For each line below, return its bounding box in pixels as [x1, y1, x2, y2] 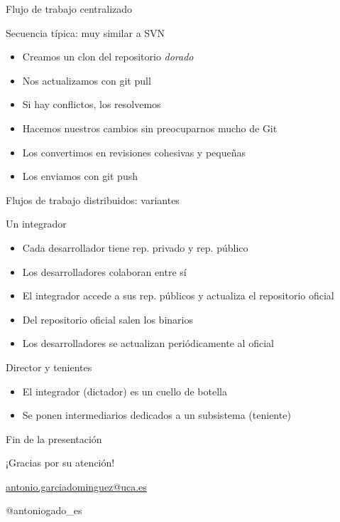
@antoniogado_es [6, 503, 82, 518]
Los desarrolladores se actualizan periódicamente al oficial [22, 336, 274, 351]
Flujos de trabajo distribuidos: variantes [6, 192, 180, 207]
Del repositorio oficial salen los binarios [22, 311, 193, 326]
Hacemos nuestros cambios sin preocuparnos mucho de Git [22, 120, 278, 135]
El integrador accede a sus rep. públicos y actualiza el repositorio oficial [22, 288, 334, 303]
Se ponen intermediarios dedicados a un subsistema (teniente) [22, 408, 291, 422]
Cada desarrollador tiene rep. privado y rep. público [22, 240, 248, 255]
